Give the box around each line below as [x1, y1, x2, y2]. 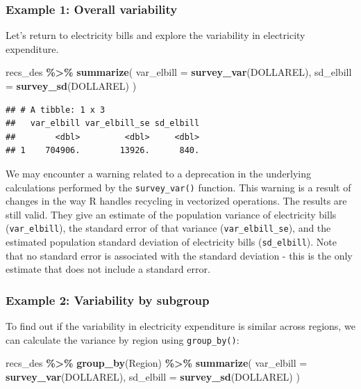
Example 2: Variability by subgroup [6, 291, 210, 308]
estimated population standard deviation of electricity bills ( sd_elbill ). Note [6, 235, 337, 249]
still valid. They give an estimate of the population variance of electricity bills [6, 207, 337, 221]
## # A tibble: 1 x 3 [6, 104, 106, 115]
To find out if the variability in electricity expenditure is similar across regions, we [6, 319, 355, 333]
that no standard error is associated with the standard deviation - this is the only [6, 248, 353, 262]
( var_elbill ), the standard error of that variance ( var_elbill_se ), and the [6, 221, 331, 235]
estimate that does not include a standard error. [6, 262, 210, 276]
